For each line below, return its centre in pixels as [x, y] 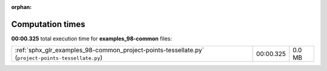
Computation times [48, 24]
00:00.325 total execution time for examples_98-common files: [92, 39]
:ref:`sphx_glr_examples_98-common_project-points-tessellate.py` [109, 50]
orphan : [21, 7]
